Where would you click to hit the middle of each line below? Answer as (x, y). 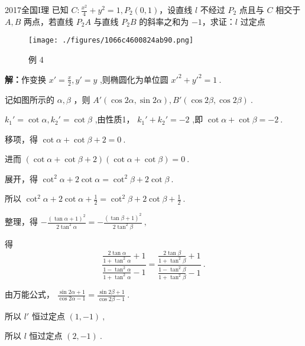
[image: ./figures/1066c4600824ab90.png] (111, 41)
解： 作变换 (25, 79)
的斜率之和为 (164, 21)
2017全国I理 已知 (37, 9)
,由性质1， (115, 119)
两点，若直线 (49, 21)
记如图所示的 (30, 99)
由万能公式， (30, 294)
